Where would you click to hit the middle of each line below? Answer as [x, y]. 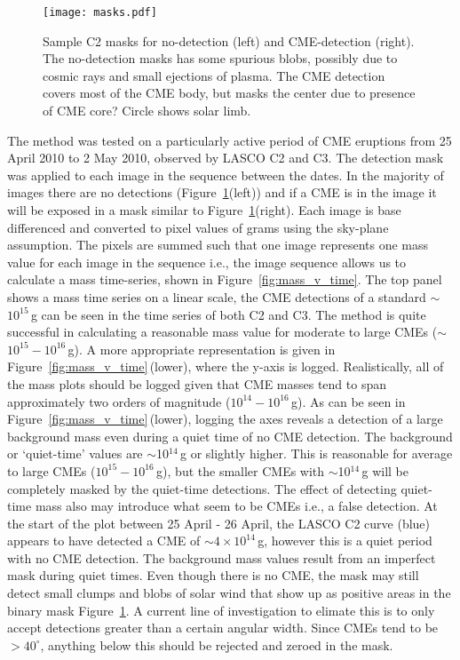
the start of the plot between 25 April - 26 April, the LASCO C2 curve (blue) [219, 523]
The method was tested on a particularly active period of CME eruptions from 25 [230, 140]
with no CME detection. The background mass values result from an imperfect [222, 557]
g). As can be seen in [349, 401]
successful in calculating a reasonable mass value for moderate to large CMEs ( [222, 332]
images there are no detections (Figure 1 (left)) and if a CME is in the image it [222, 192]
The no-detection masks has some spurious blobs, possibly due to [220, 58]
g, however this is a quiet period [345, 541]
